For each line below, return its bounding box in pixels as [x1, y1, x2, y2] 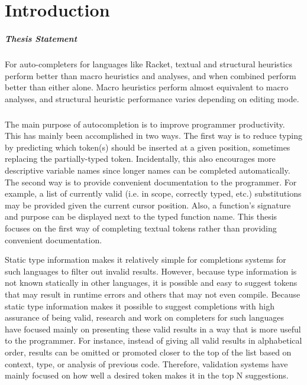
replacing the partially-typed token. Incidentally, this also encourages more [5, 152, 276, 165]
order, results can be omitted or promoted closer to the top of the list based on [5, 345, 292, 358]
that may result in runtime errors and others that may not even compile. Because [5, 288, 300, 300]
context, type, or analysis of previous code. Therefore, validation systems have [5, 357, 288, 370]
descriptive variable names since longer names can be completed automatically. [5, 164, 290, 177]
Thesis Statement [5, 32, 77, 44]
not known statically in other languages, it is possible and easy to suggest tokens [5, 276, 298, 289]
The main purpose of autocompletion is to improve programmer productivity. [5, 118, 285, 130]
